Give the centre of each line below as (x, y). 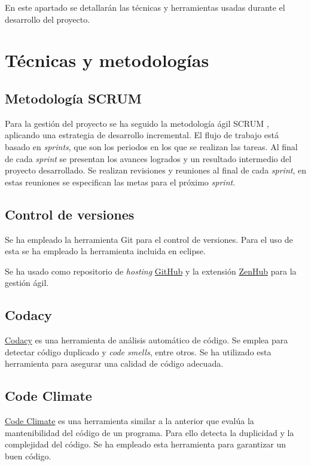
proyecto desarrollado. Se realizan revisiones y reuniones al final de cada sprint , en (155, 170)
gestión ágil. (27, 283)
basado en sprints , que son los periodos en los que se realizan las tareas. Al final (151, 146)
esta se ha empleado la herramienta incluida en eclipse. (105, 251)
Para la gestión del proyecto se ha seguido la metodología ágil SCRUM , (137, 123)
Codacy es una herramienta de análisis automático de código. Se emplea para (147, 340)
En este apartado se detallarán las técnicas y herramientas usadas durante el (145, 7)
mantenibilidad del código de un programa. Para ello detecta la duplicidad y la (150, 432)
